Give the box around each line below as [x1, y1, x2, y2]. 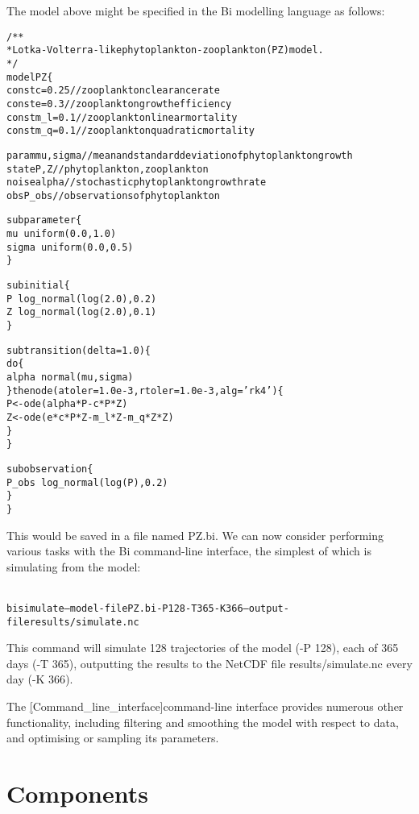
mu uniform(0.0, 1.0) [6, 228, 117, 240]
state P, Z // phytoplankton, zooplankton [6, 163, 209, 175]
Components [6, 777, 148, 810]
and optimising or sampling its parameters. [6, 729, 219, 746]
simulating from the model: [6, 558, 141, 575]
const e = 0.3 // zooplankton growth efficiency [6, 98, 232, 110]
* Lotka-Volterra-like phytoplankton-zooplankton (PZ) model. [6, 44, 324, 56]
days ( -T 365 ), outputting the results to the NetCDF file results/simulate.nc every [6, 654, 413, 671]
